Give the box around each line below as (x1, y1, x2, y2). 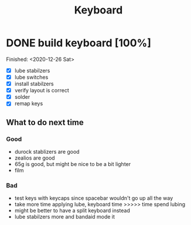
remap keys (14, 100, 43, 107)
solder (14, 94, 30, 101)
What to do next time (6, 117, 84, 127)
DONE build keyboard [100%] (6, 36, 151, 50)
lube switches (14, 74, 49, 81)
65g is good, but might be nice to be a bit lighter (14, 161, 131, 167)
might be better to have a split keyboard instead (14, 207, 131, 214)
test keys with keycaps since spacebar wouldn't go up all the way (14, 195, 173, 202)
